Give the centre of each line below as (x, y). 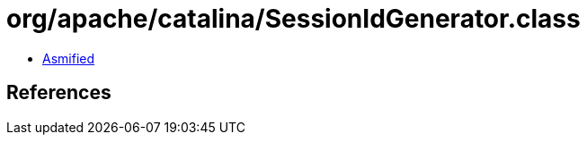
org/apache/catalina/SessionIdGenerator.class (293, 19)
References (59, 93)
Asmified (69, 58)
